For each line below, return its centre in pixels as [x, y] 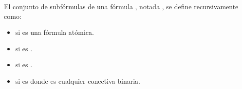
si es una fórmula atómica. [55, 32]
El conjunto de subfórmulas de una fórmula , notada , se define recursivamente [121, 6]
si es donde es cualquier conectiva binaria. [78, 81]
